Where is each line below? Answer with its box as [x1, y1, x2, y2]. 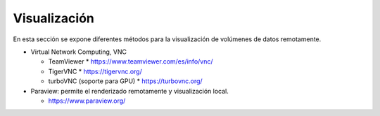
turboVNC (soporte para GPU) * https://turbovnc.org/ [48, 77, 203, 85]
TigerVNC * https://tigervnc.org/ [48, 67, 142, 75]
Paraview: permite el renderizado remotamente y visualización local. [30, 87, 229, 95]
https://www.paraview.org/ [48, 96, 126, 105]
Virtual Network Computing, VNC [30, 48, 127, 56]
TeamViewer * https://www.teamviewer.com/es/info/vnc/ [48, 57, 214, 66]
